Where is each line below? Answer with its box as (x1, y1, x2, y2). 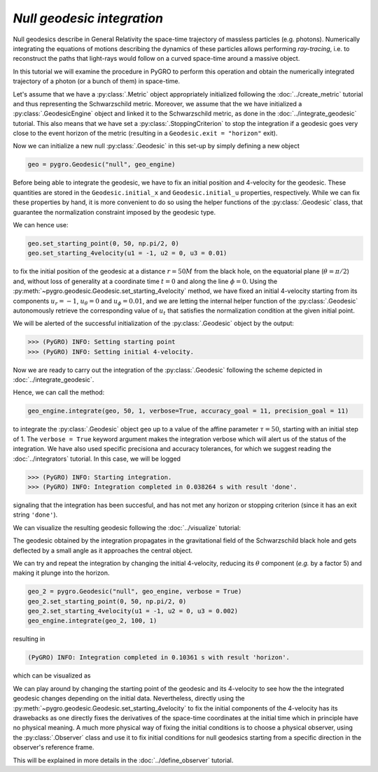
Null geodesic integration (13, 10, 164, 26)
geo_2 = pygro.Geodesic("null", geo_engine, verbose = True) (27, 587, 242, 596)
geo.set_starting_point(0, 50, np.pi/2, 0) (27, 239, 180, 248)
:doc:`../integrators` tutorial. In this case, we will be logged (13, 455, 181, 463)
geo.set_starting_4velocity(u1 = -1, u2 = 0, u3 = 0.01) (27, 249, 227, 257)
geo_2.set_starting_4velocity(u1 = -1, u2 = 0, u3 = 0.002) (27, 607, 239, 615)
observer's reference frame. (13, 743, 94, 752)
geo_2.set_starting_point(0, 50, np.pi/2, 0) (27, 597, 187, 605)
